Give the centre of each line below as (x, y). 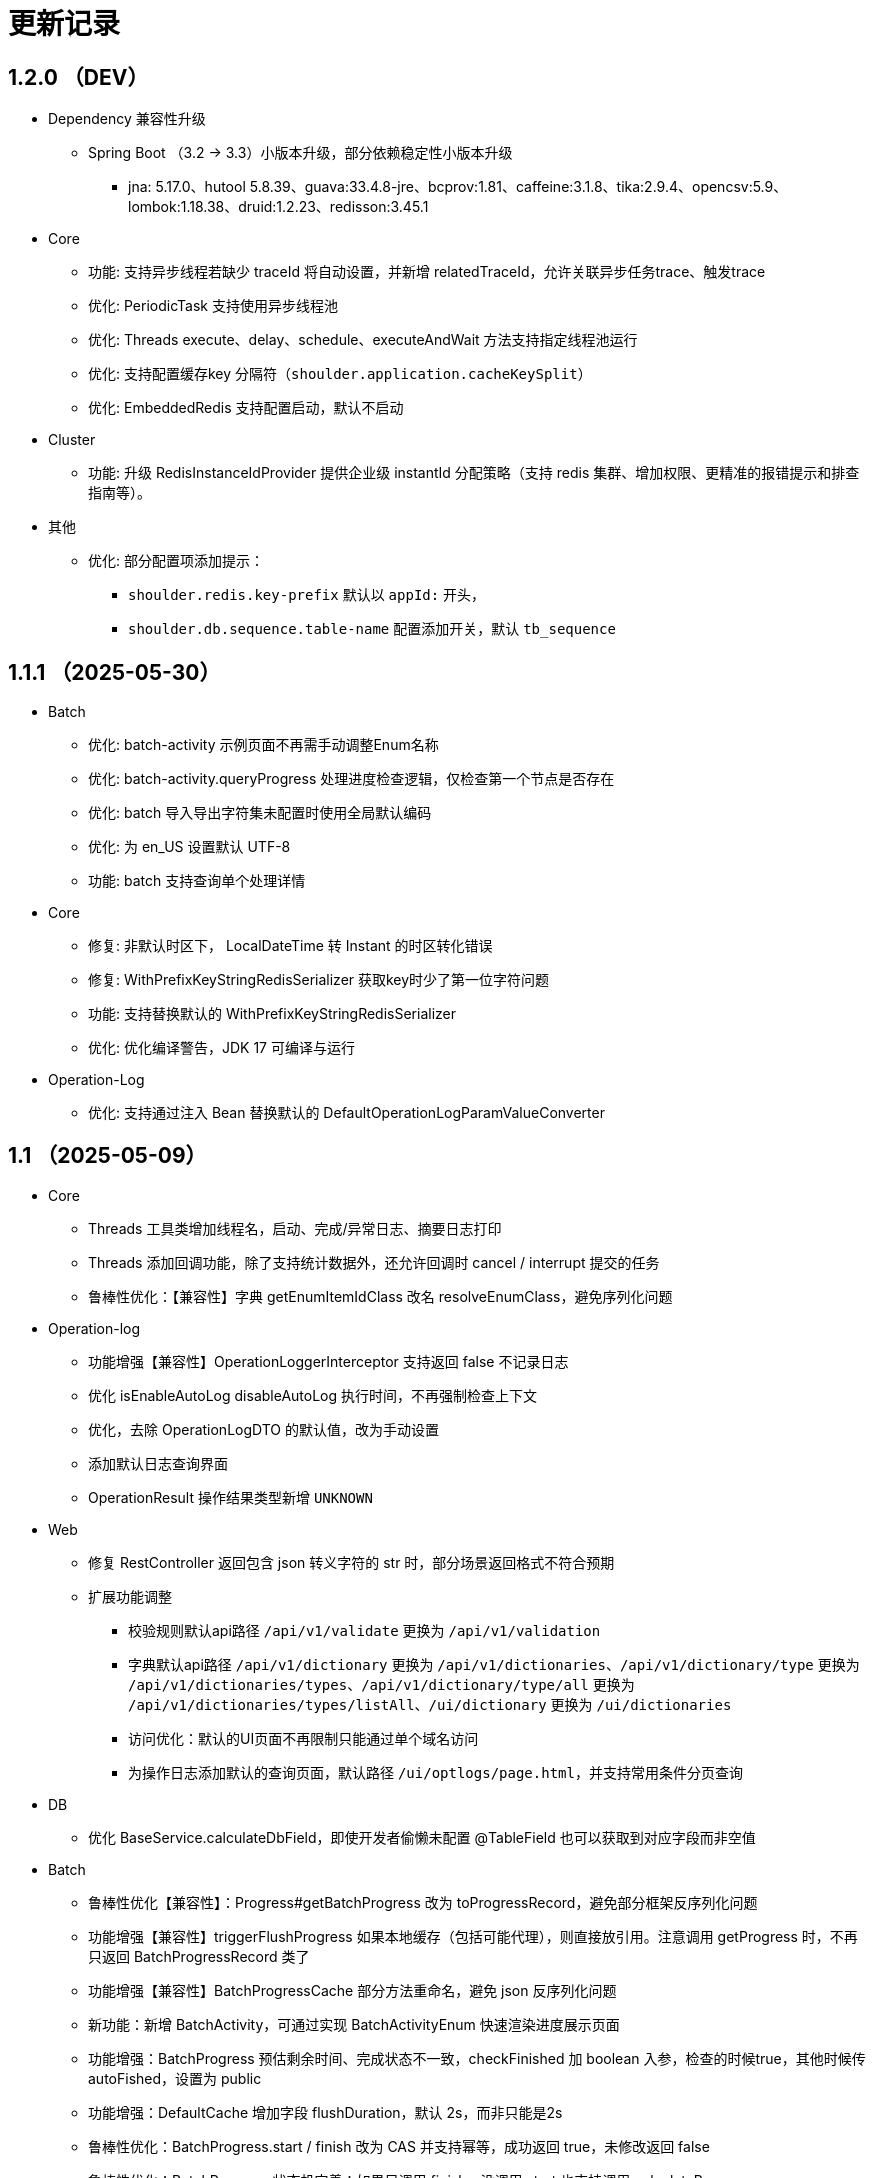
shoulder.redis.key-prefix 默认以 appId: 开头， (307, 595)
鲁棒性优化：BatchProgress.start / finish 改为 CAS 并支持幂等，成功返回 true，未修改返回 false (399, 2146)
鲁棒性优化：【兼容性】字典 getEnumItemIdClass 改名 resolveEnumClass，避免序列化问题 (380, 1296)
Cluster (72, 440)
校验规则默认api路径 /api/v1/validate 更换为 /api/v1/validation (364, 1630)
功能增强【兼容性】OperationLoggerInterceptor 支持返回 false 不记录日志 (328, 1361)
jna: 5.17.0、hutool (187, 187)
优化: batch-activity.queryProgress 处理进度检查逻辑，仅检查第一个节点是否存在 (351, 779)
